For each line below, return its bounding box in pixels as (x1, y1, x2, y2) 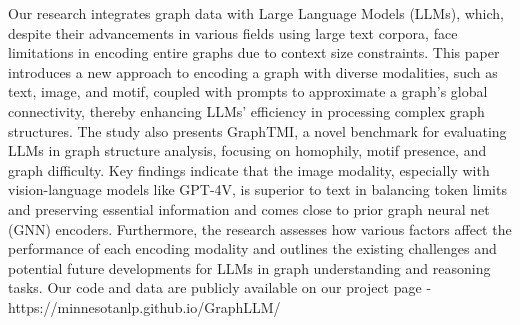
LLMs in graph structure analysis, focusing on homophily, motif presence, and (8, 140, 487, 161)
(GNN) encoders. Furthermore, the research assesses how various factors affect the (8, 218, 512, 239)
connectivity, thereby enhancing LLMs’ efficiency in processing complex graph (8, 100, 485, 121)
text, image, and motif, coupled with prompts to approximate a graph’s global (8, 81, 488, 102)
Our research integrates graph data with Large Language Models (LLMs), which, (8, 3, 504, 23)
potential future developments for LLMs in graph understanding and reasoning (8, 257, 491, 278)
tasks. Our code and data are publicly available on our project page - (8, 277, 432, 298)
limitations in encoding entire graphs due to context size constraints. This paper (8, 42, 500, 63)
